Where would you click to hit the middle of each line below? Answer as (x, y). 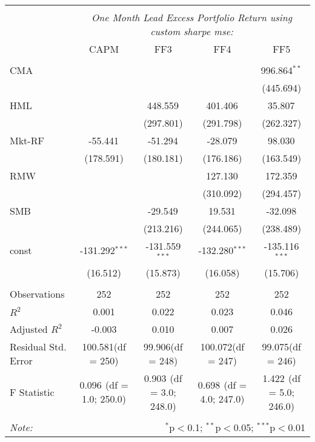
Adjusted (29, 329)
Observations (37, 293)
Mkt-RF (27, 140)
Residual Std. (38, 346)
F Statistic (32, 392)
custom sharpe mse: (192, 31)
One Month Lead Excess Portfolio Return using (192, 17)
